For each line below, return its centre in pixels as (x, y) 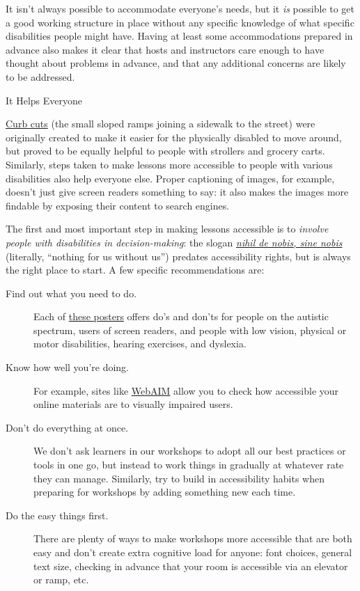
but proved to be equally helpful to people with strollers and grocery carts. (165, 151)
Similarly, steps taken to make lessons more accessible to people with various (169, 164)
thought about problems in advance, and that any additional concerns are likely (176, 63)
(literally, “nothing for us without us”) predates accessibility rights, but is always (178, 256)
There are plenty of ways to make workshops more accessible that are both (193, 538)
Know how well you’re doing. (67, 367)
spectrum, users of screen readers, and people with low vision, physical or (190, 330)
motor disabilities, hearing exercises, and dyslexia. (140, 344)
